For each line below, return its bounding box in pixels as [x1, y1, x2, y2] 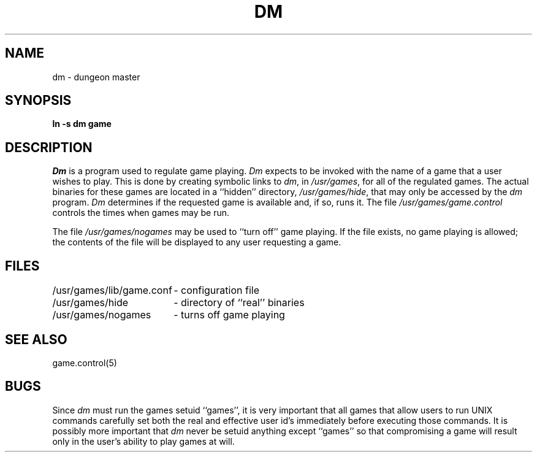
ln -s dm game [52, 118, 112, 129]
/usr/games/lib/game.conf [52, 284, 172, 297]
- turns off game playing [173, 309, 285, 321]
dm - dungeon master [52, 71, 140, 82]
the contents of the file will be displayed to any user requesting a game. [52, 237, 341, 248]
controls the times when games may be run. [52, 207, 230, 218]
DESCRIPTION [5, 139, 93, 155]
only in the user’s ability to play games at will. [52, 436, 235, 447]
